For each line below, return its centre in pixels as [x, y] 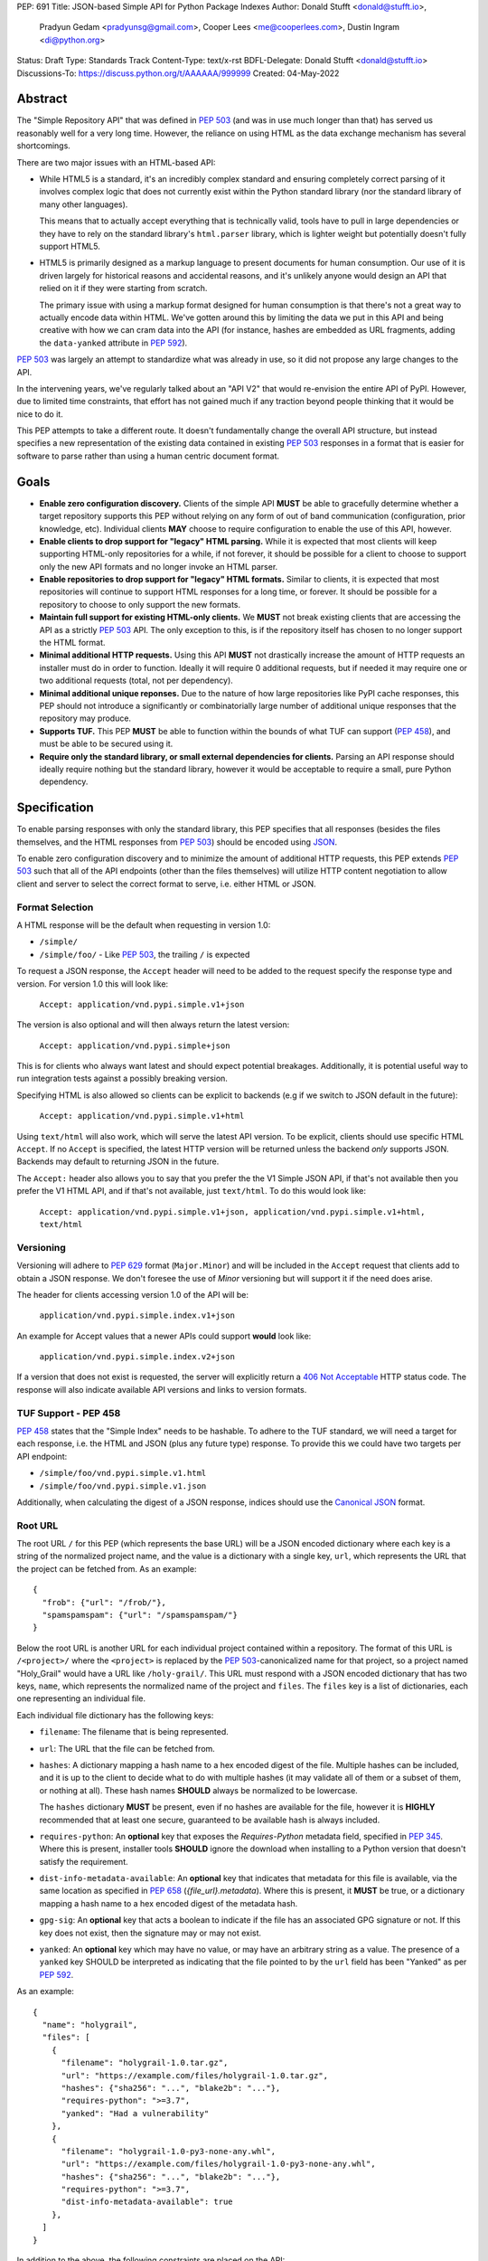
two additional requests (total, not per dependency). [136, 681]
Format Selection [55, 907]
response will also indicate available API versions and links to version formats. [162, 1389]
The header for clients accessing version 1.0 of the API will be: [132, 1294]
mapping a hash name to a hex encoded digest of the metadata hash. [169, 1903]
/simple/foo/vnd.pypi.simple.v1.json [123, 1486]
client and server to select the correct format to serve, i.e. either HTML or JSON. [166, 884]
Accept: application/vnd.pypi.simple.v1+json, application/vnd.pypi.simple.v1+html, [232, 1211]
